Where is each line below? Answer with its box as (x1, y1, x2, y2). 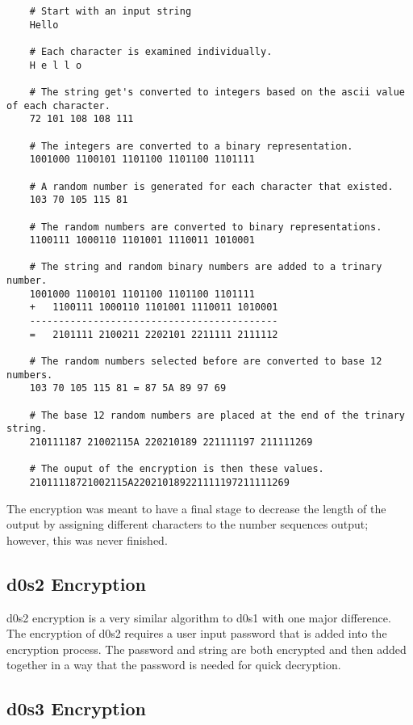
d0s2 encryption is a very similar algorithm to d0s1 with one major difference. (6, 609, 391, 626)
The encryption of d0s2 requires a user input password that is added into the (6, 625, 387, 642)
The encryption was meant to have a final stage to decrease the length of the (6, 499, 386, 516)
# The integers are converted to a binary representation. (29, 140, 353, 152)
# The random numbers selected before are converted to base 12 (29, 356, 382, 368)
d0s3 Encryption (6, 696, 146, 721)
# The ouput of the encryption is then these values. (29, 463, 324, 475)
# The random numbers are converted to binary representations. (29, 221, 382, 233)
